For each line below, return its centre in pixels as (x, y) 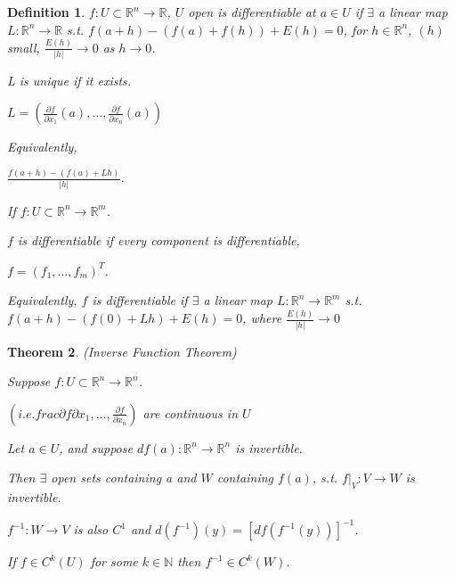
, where (262, 318)
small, (24, 47)
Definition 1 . (46, 12)
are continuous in (190, 412)
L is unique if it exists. (69, 80)
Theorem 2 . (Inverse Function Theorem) (122, 351)
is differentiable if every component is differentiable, (158, 240)
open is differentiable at (252, 12)
